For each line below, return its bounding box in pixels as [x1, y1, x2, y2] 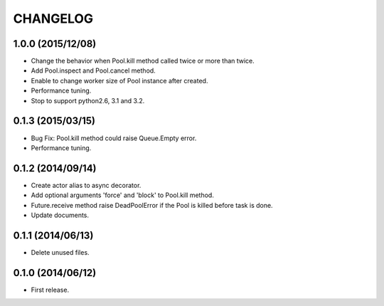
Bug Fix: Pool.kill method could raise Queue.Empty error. [31, 134, 197, 142]
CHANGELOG [13, 11, 94, 26]
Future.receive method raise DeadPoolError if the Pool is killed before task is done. [31, 201, 273, 209]
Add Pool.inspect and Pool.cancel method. [31, 66, 156, 75]
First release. [31, 285, 70, 294]
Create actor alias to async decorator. [31, 181, 142, 189]
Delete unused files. [31, 248, 90, 256]
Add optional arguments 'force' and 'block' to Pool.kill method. [31, 191, 215, 199]
